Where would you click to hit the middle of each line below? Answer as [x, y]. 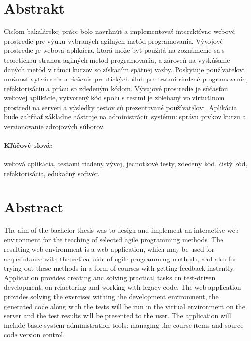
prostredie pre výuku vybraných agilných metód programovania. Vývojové [113, 41]
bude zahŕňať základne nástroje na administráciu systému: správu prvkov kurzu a [125, 117]
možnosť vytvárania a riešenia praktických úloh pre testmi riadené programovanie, [126, 79]
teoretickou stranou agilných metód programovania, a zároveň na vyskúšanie [117, 59]
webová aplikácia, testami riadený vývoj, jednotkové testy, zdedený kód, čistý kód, [126, 164]
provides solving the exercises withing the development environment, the [111, 296]
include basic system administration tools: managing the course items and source [124, 325]
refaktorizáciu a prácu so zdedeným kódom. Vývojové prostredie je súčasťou [116, 88]
